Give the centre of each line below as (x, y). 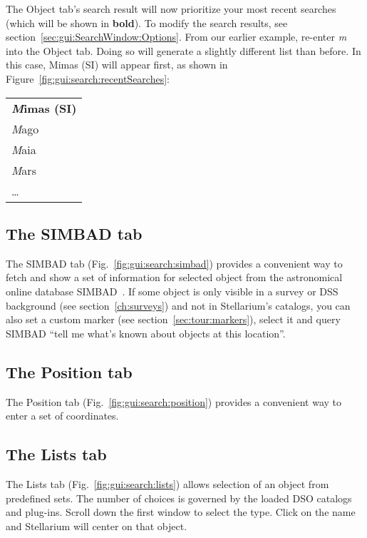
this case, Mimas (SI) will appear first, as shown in (117, 65)
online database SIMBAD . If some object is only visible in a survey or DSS (172, 291)
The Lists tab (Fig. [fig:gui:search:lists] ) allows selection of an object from (167, 483)
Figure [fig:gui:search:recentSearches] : (88, 78)
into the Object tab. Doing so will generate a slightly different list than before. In (183, 50)
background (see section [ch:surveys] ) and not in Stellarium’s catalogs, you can (178, 305)
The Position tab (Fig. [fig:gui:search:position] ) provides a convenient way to (174, 401)
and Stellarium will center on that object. (97, 526)
